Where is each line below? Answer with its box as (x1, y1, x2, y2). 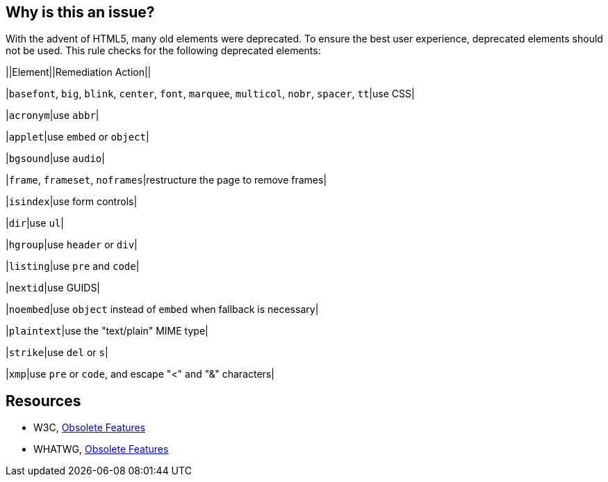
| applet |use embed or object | (6, 131, 149, 143)
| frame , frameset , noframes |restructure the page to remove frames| (6, 174, 327, 186)
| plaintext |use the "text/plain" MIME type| (6, 325, 208, 337)
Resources (6, 392, 81, 410)
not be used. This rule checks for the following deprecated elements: (6, 45, 321, 57)
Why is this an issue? (6, 3, 155, 21)
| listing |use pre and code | (6, 260, 140, 273)
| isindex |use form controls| (6, 195, 138, 208)
